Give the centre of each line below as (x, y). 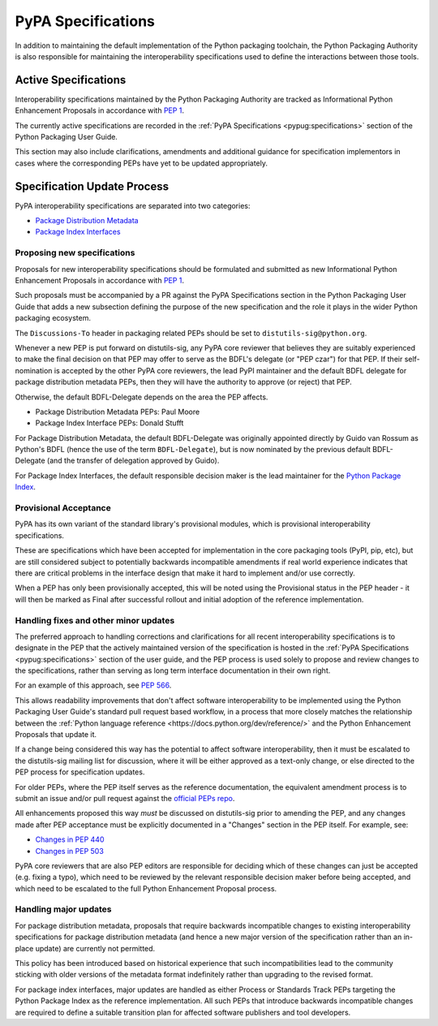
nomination (34, 370)
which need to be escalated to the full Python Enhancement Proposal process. (146, 888)
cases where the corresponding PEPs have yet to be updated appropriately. (141, 163)
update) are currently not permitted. (95, 948)
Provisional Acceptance (63, 508)
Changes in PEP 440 (70, 839)
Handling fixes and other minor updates (95, 620)
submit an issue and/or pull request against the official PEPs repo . (125, 798)
